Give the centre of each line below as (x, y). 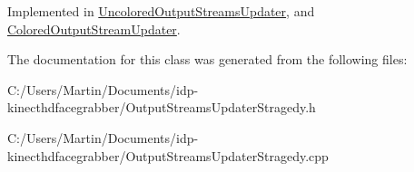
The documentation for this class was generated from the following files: (207, 59)
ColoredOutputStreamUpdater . (94, 29)
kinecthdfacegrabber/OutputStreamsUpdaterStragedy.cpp (168, 155)
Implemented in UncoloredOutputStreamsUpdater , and (161, 11)
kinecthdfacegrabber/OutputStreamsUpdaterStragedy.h (162, 107)
